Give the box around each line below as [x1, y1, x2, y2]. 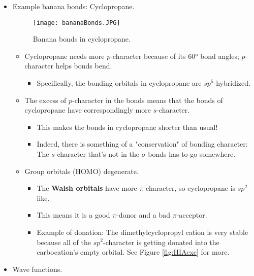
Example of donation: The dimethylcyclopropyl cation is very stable [37, 226, 248, 237]
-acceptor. [176, 210, 207, 220]
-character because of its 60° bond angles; [110, 50, 239, 61]
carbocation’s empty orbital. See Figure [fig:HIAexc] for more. [37, 247, 230, 257]
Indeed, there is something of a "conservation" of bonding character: [37, 139, 248, 149]
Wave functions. [12, 263, 62, 274]
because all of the [37, 236, 91, 247]
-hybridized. [213, 78, 250, 88]
